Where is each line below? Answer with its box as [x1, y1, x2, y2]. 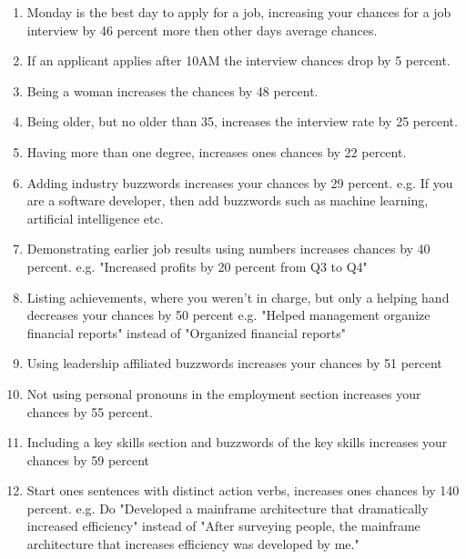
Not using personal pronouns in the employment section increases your [26, 384, 421, 403]
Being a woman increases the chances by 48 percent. [26, 81, 319, 100]
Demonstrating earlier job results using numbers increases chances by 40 [26, 239, 431, 258]
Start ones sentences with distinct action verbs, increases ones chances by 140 [26, 481, 460, 500]
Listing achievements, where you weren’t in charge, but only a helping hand [26, 287, 450, 306]
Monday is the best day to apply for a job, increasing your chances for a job [26, 3, 451, 21]
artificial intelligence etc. [26, 208, 164, 227]
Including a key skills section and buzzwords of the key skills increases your [26, 433, 448, 452]
